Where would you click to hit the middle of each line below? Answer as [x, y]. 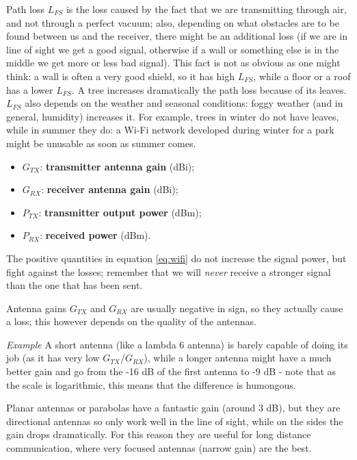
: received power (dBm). [95, 235]
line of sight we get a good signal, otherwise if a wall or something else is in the [173, 49]
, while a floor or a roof [302, 76]
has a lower [30, 89]
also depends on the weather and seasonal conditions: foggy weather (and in [184, 103]
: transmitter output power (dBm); [120, 212]
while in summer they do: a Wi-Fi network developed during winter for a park [170, 130]
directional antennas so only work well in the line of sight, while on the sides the [175, 421]
